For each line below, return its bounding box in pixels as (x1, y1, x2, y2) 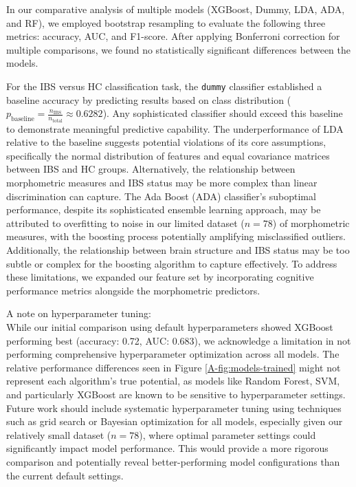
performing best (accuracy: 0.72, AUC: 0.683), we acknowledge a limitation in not (6, 333, 351, 347)
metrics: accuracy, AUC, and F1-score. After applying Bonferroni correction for (6, 29, 340, 43)
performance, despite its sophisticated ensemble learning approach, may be (6, 202, 321, 217)
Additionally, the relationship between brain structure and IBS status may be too (6, 243, 350, 257)
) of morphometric (272, 215, 350, 230)
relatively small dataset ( (6, 427, 111, 442)
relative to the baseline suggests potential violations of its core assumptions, (6, 135, 326, 149)
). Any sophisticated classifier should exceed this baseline (102, 106, 343, 120)
